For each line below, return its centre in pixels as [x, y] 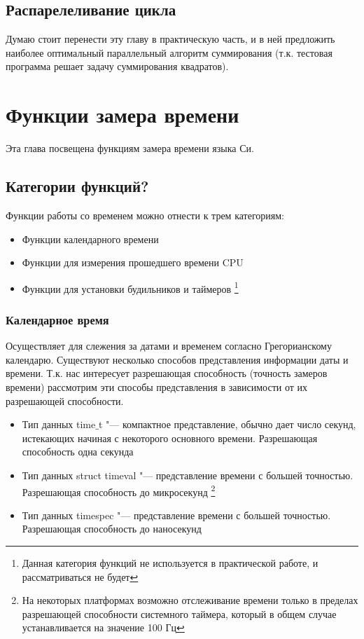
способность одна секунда [78, 452]
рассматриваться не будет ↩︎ [80, 576]
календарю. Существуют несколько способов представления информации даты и [177, 359]
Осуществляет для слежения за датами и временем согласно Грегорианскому [169, 346]
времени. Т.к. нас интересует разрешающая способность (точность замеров [167, 373]
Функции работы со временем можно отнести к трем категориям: [145, 215]
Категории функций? [77, 186]
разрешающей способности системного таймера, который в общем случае [179, 613]
